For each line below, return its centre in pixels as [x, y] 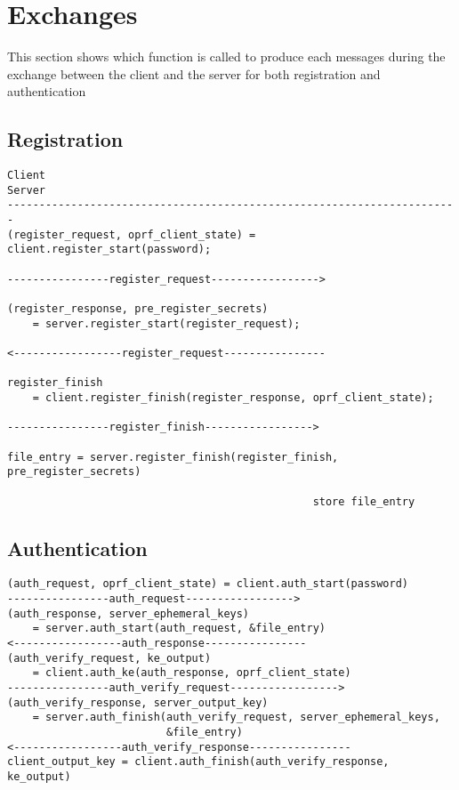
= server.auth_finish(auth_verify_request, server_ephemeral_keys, [236, 717]
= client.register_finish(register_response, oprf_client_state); [233, 397]
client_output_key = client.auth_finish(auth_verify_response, [198, 762]
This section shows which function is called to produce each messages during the [226, 56]
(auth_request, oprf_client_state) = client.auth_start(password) [208, 584]
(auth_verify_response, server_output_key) [138, 702]
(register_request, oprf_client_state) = [132, 234]
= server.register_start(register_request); [166, 323]
